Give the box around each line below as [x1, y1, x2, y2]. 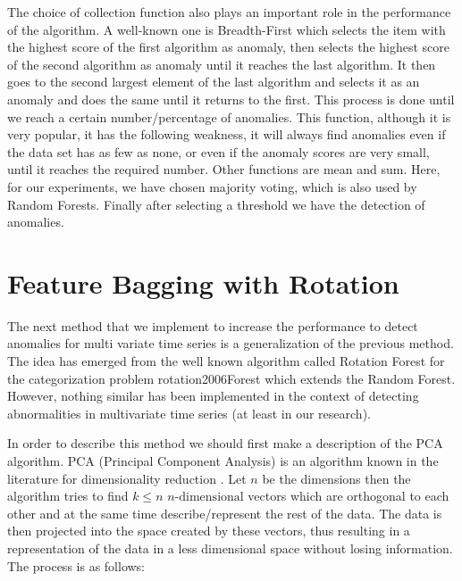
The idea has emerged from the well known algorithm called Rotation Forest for [7, 352, 445, 370]
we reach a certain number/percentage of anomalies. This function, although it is [7, 107, 451, 126]
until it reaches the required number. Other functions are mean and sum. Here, [7, 160, 441, 178]
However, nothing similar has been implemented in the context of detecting [7, 386, 419, 405]
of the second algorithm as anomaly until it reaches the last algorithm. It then [7, 54, 436, 73]
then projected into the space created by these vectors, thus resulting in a [7, 521, 410, 540]
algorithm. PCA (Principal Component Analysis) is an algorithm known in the [7, 452, 439, 469]
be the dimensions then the [262, 469, 411, 487]
